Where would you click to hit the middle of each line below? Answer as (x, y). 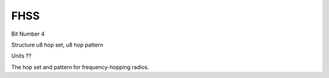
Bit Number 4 (28, 34)
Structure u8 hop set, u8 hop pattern (57, 45)
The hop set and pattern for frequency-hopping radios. (80, 67)
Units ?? (21, 56)
